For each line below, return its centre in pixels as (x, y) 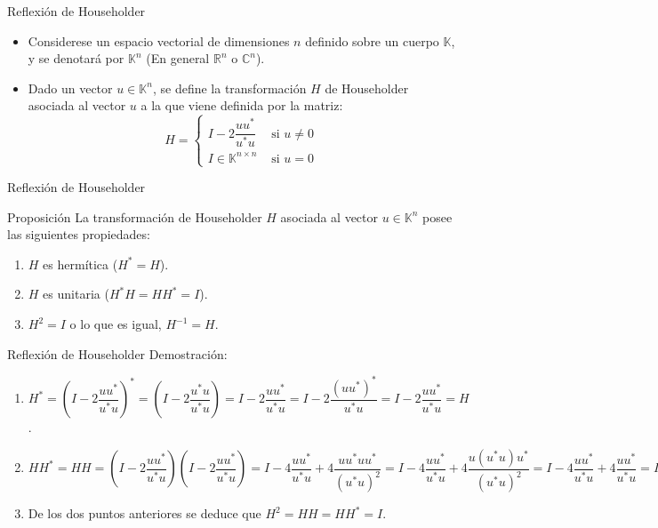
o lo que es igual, (116, 324)
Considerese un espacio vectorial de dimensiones (159, 40)
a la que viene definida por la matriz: (242, 105)
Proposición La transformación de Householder (135, 216)
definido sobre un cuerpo (372, 40)
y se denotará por (76, 58)
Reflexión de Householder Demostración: (117, 353)
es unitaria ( (76, 294)
